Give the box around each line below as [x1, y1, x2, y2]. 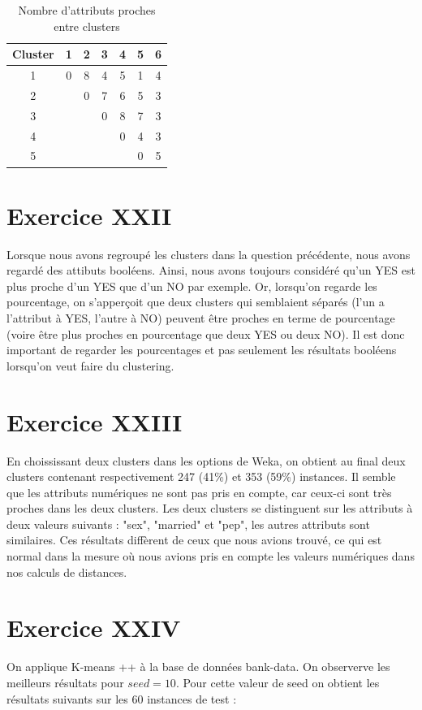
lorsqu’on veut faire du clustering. [6, 357, 174, 374]
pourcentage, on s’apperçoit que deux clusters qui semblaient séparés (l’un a [6, 293, 385, 310]
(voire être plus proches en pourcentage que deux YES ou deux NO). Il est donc [6, 325, 405, 342]
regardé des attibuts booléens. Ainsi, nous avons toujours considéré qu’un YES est [6, 262, 416, 279]
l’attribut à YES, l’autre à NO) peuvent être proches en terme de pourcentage [6, 310, 395, 326]
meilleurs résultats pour [6, 673, 124, 691]
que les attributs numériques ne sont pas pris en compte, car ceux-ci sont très [6, 483, 392, 500]
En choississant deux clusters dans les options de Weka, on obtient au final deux [6, 452, 406, 469]
